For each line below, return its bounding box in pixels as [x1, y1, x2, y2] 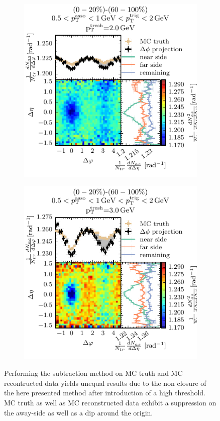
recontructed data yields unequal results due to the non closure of [4, 377, 206, 388]
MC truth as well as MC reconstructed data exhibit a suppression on [4, 397, 216, 407]
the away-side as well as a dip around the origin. [4, 407, 153, 417]
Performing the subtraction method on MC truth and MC [4, 368, 183, 378]
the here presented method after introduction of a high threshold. [4, 387, 205, 398]
